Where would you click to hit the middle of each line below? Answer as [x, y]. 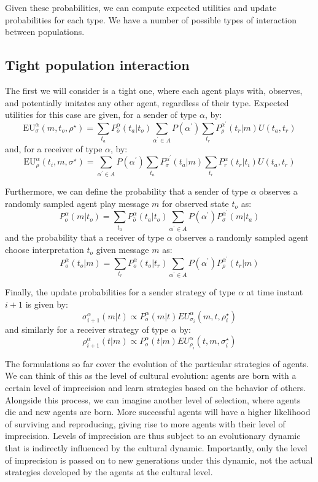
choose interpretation [45, 249]
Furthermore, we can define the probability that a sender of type [126, 191]
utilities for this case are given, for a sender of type [101, 115]
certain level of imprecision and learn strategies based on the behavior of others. [156, 387]
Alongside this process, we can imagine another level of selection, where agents [153, 399]
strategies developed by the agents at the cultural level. [109, 472]
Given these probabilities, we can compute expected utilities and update [141, 7]
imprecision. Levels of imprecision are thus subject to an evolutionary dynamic [153, 436]
